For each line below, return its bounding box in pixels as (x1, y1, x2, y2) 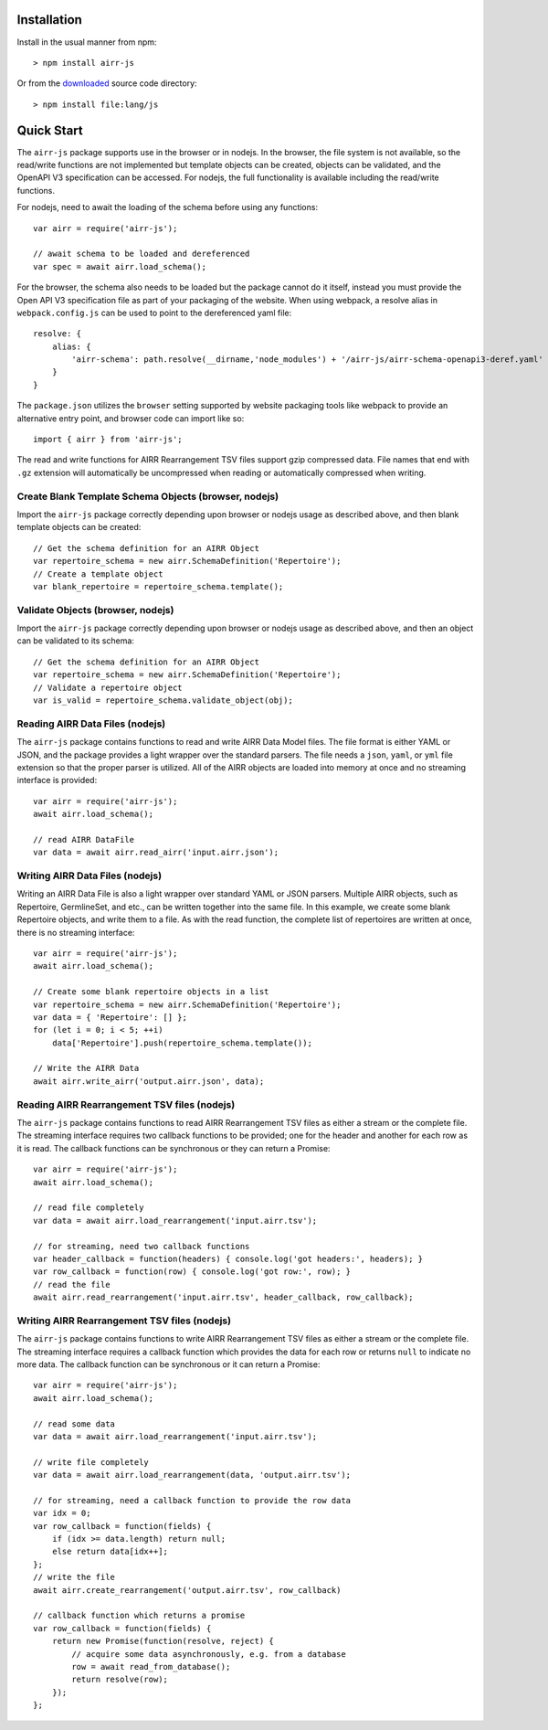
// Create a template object (33, 568, 163, 579)
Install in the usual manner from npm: (16, 37, 157, 48)
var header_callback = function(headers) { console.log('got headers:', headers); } (33, 1253, 424, 1264)
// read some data (33, 1418, 116, 1429)
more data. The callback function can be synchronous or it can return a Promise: (16, 1359, 321, 1370)
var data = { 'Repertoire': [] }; (33, 1012, 187, 1023)
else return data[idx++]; (51, 1546, 169, 1557)
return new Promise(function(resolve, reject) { (51, 1636, 274, 1647)
